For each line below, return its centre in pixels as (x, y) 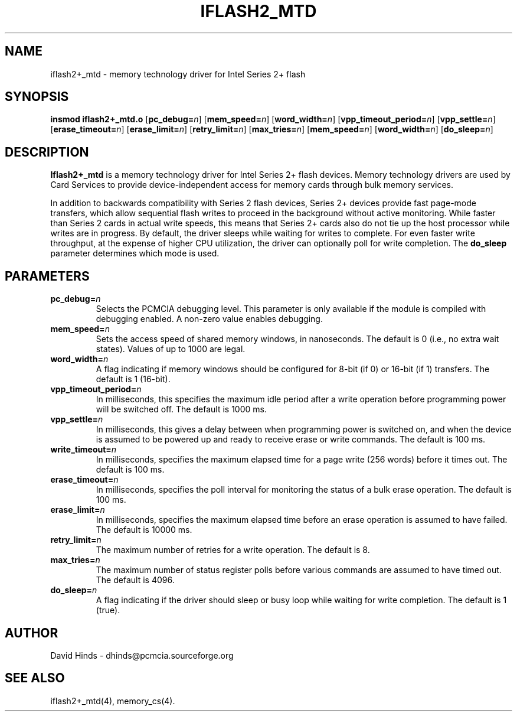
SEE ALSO (35, 678)
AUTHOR (32, 633)
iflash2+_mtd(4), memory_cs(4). (113, 701)
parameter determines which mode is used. (135, 253)
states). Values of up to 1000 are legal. (171, 349)
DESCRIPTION (47, 152)
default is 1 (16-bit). (133, 379)
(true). (108, 610)
